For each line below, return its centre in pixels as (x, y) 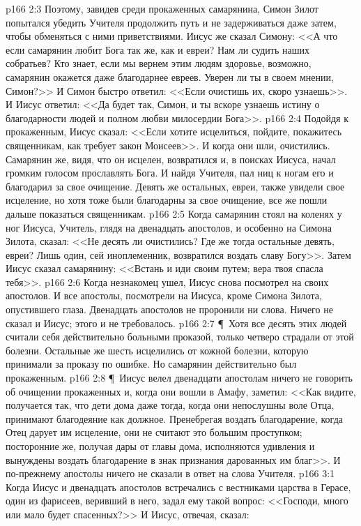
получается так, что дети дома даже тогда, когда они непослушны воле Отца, (170, 405)
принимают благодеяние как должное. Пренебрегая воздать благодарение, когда (174, 418)
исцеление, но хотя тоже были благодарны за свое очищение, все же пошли (167, 200)
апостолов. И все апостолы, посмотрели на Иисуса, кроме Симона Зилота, (164, 295)
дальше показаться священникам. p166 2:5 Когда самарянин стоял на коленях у (174, 213)
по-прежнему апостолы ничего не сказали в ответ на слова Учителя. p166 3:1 (170, 473)
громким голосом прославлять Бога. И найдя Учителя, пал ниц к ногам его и (170, 173)
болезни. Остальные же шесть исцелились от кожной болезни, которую (157, 350)
